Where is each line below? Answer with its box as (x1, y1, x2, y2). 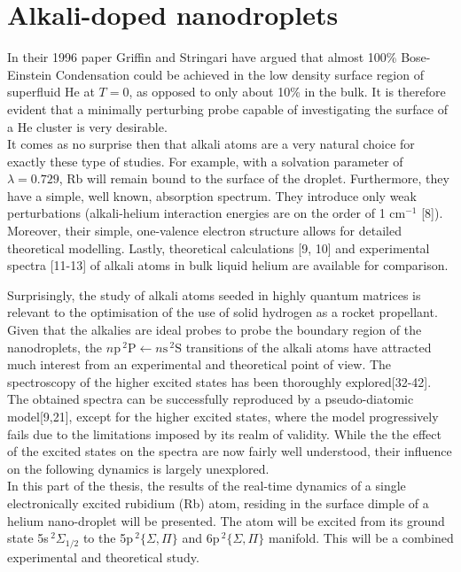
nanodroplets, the (7, 337, 103, 356)
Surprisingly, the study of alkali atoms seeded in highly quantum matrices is (7, 285, 421, 304)
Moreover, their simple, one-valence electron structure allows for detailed (7, 221, 402, 240)
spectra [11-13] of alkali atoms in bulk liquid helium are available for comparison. (7, 256, 449, 274)
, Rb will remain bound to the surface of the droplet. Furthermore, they (59, 169, 449, 188)
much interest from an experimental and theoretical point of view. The (7, 355, 392, 374)
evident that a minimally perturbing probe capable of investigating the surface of (7, 99, 448, 118)
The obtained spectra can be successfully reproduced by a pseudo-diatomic (7, 390, 414, 408)
